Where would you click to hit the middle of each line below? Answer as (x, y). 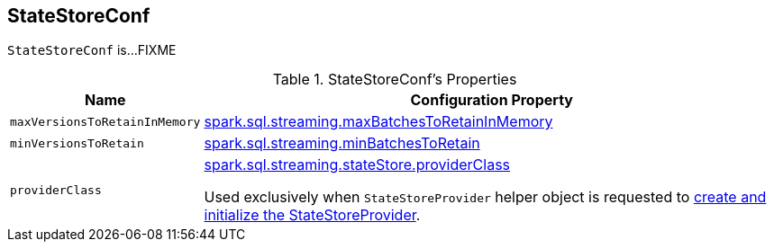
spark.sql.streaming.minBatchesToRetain (342, 143)
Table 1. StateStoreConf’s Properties (395, 80)
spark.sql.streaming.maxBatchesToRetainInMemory (378, 122)
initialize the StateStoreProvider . (312, 215)
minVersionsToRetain (77, 143)
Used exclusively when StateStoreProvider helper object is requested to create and (485, 197)
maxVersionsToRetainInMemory (105, 121)
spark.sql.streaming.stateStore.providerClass (357, 165)
